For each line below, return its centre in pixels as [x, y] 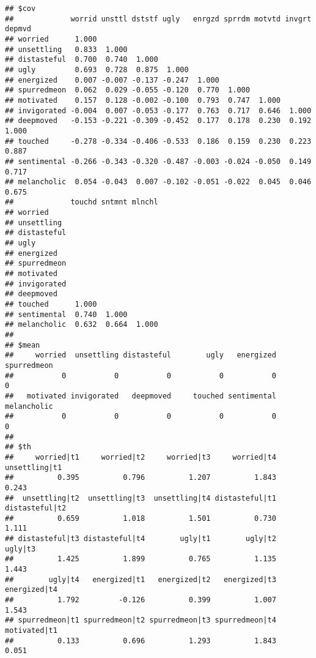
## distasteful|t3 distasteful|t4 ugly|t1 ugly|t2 [141, 539]
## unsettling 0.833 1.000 [66, 49]
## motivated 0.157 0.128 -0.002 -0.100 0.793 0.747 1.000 [143, 100]
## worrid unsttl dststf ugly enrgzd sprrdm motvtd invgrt [158, 19]
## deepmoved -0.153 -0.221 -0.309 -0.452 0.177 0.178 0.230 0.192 [158, 121]
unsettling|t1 [34, 467]
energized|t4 [31, 590]
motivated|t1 [31, 631]
